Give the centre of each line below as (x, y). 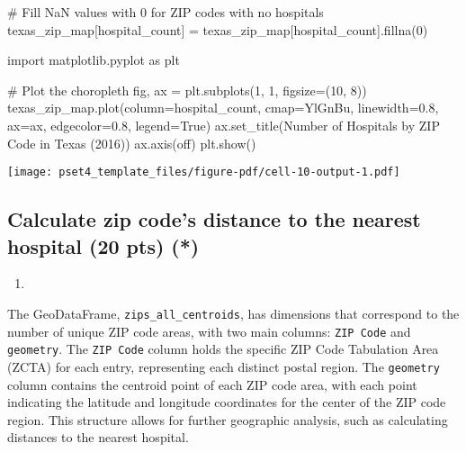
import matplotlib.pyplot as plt (94, 60)
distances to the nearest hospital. (98, 437)
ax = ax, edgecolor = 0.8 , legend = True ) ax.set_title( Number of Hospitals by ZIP (224, 125)
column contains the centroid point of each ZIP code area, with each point (212, 384)
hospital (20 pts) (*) (103, 245)
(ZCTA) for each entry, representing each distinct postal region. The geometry (224, 366)
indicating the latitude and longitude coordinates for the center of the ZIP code (227, 402)
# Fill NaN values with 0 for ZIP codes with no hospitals (166, 12)
